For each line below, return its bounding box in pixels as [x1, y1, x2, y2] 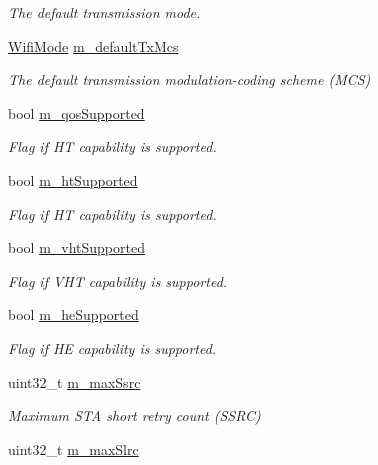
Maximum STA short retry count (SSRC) [8, 405, 261, 426]
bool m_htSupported [8, 169, 138, 190]
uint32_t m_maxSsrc [8, 371, 141, 392]
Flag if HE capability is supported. [8, 337, 217, 358]
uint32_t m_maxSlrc [8, 438, 139, 459]
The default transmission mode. [8, 2, 201, 22]
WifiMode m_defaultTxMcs [8, 35, 179, 56]
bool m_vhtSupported [8, 237, 145, 258]
